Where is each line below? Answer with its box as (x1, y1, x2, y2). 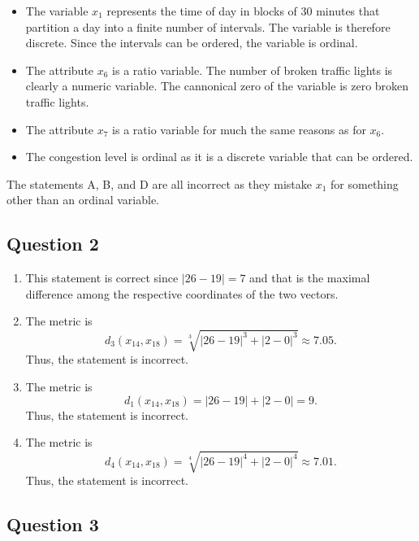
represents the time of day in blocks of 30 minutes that (106, 2, 380, 19)
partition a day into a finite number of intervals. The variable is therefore (25, 18, 391, 35)
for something (330, 175, 399, 192)
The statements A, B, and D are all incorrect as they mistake (6, 175, 313, 192)
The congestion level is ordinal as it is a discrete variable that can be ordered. (25, 148, 413, 165)
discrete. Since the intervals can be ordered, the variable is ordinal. (25, 34, 358, 51)
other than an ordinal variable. (6, 191, 159, 208)
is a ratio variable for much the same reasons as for (112, 120, 366, 137)
